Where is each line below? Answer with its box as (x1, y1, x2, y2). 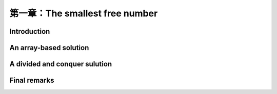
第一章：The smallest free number (9, 8, 158, 19)
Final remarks (9, 76, 54, 85)
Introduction (9, 27, 50, 36)
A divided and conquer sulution (9, 60, 112, 68)
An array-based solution (9, 43, 89, 52)
